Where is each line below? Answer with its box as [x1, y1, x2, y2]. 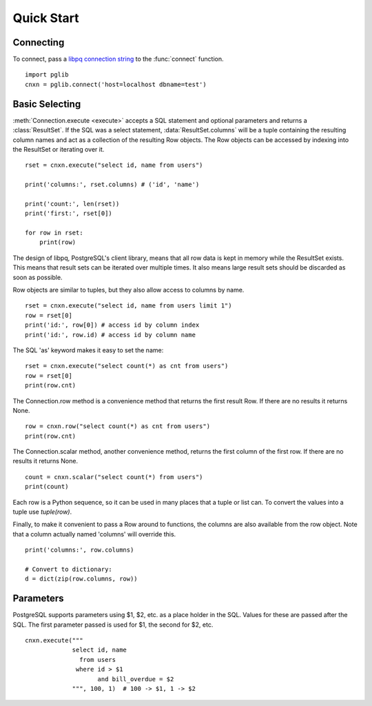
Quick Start [12, 10, 79, 26]
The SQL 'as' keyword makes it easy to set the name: [12, 345, 164, 354]
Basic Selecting [12, 98, 81, 110]
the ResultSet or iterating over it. [12, 145, 105, 153]
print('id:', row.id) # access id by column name [25, 331, 196, 339]
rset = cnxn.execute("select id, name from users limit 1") [25, 302, 232, 310]
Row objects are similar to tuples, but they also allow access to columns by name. [12, 286, 245, 294]
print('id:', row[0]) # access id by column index [25, 321, 200, 329]
